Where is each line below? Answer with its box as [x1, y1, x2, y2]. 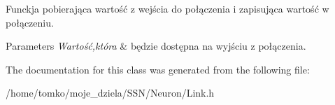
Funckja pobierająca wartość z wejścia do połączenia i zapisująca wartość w [6, 1, 329, 15]
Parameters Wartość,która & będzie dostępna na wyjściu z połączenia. [6, 38, 306, 53]
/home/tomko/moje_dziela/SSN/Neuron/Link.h [6, 85, 215, 100]
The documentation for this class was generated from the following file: [6, 62, 310, 76]
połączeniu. [6, 15, 54, 29]
